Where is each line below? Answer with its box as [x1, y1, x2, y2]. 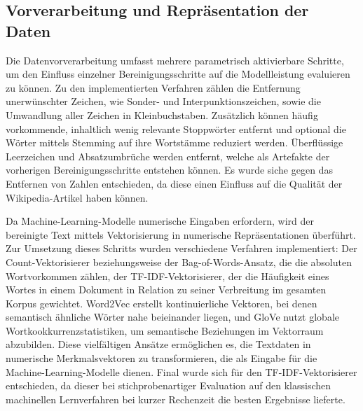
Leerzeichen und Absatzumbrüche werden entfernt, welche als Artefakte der [6, 148, 330, 163]
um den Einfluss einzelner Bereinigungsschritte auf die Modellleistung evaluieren [6, 67, 350, 81]
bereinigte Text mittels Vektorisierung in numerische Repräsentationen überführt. [6, 227, 356, 242]
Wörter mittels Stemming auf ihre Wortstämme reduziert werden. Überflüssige [6, 135, 343, 150]
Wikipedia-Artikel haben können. [6, 190, 149, 204]
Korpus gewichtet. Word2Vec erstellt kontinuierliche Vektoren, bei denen [6, 295, 317, 310]
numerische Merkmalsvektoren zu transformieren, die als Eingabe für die [6, 351, 317, 365]
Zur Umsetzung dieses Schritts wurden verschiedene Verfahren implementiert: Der [6, 241, 357, 256]
